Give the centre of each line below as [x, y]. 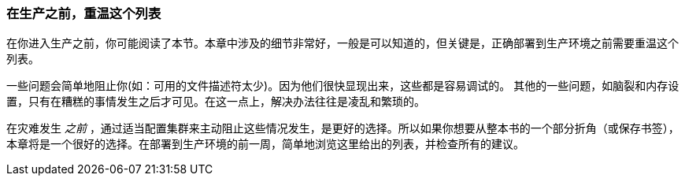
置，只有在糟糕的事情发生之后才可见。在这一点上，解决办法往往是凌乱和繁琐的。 [216, 102]
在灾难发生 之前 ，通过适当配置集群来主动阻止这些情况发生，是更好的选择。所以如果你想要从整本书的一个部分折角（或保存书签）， [343, 128]
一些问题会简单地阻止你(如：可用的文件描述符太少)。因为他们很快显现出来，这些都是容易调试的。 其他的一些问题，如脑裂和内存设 [343, 86]
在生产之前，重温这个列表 [84, 13]
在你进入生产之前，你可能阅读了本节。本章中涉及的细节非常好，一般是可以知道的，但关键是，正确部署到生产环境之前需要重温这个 [342, 43]
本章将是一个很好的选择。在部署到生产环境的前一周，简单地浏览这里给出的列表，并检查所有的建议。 [265, 144]
